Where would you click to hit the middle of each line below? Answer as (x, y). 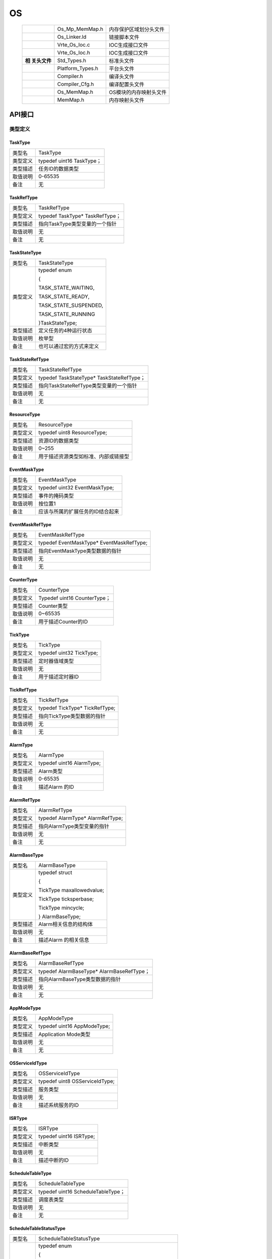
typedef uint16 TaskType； (70, 161)
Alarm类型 (51, 772)
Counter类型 (53, 606)
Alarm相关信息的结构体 (66, 924)
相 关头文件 (38, 60)
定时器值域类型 (56, 661)
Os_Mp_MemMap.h (80, 29)
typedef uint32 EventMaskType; (76, 487)
